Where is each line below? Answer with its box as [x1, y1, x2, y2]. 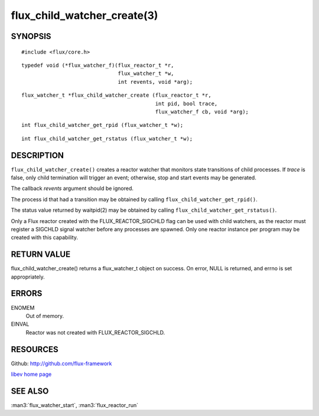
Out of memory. [25, 312, 64, 319]
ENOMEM [11, 304, 35, 311]
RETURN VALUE [11, 250, 71, 260]
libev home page [11, 371, 52, 378]
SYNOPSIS [11, 31, 51, 41]
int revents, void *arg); [118, 78, 193, 85]
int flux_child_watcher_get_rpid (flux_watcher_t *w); [21, 122, 184, 129]
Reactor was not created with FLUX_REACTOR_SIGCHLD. [25, 329, 165, 336]
